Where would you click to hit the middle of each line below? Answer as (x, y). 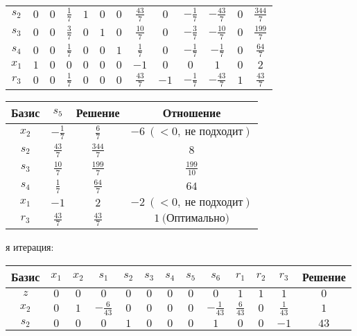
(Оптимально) (195, 219)
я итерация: (30, 247)
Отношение (192, 113)
